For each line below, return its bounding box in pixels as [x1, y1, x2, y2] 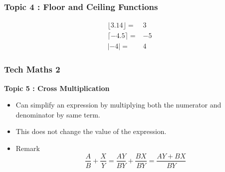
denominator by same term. [15, 109, 100, 119]
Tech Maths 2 [4, 63, 60, 75]
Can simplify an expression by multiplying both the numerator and [15, 99, 222, 110]
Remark [15, 142, 40, 153]
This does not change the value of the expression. [15, 126, 167, 136]
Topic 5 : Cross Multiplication [4, 82, 110, 93]
